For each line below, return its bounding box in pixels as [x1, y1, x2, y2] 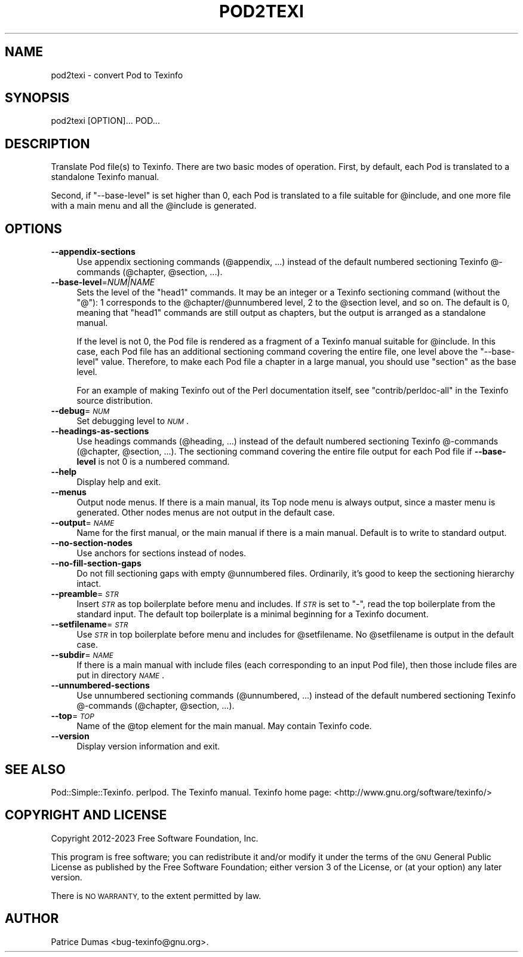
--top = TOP [51, 711, 94, 721]
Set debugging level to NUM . [76, 416, 189, 426]
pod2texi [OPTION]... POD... [51, 115, 160, 126]
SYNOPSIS [5, 90, 70, 106]
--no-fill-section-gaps [51, 558, 141, 569]
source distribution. [76, 395, 153, 406]
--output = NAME [51, 517, 115, 528]
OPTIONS [5, 221, 62, 236]
